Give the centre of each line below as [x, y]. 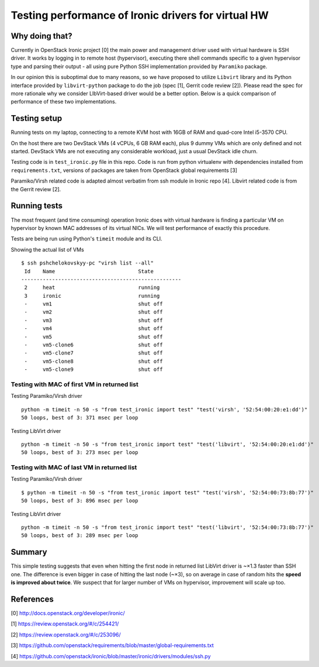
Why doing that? [41, 36]
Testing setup [37, 118]
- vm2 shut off [93, 312]
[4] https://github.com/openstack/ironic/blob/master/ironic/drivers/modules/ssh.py [111, 656]
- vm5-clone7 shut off [93, 353]
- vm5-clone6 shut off [93, 345]
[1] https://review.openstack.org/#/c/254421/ [65, 624]
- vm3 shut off [93, 320]
